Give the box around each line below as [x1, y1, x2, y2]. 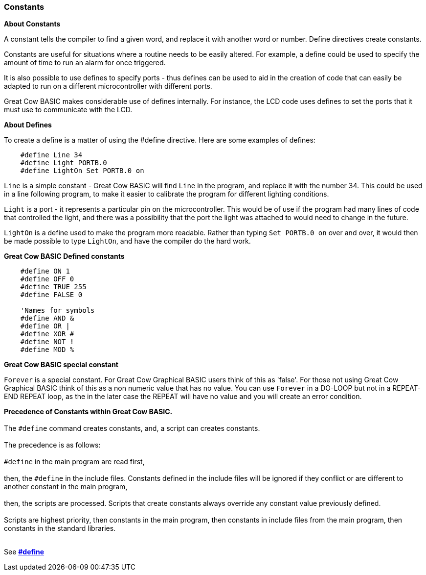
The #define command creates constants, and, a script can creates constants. [4, 424, 260, 433]
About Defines [4, 121, 52, 129]
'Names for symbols [20, 306, 95, 315]
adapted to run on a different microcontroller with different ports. [4, 82, 212, 91]
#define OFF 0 [20, 275, 74, 283]
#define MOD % [20, 346, 74, 354]
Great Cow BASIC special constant [4, 360, 118, 369]
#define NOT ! [20, 338, 74, 346]
